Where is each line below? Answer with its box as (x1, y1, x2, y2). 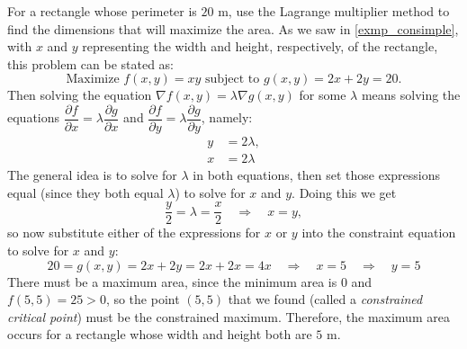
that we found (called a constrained (228, 290, 423, 309)
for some (299, 85, 346, 104)
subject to (204, 73, 260, 86)
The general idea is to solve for (7, 166, 177, 184)
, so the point (105, 290, 180, 309)
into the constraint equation (301, 223, 456, 242)
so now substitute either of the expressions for (7, 223, 261, 242)
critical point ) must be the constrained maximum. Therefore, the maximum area (7, 307, 450, 326)
